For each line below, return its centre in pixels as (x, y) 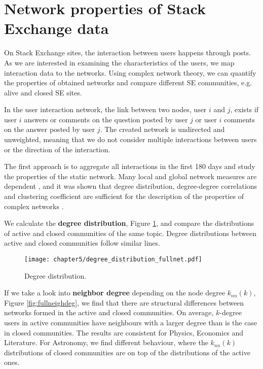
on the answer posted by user (50, 129)
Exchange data (57, 28)
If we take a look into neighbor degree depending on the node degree (115, 293)
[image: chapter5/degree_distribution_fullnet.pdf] (113, 259)
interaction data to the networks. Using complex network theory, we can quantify (130, 72)
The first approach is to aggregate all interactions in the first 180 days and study (130, 166)
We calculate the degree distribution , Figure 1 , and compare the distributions (129, 223)
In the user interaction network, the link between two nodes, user (105, 109)
